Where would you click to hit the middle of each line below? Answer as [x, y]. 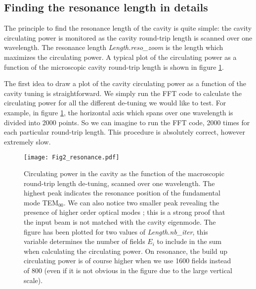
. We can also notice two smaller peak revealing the [141, 202]
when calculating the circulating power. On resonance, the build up [126, 251]
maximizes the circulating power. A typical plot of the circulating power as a [120, 57]
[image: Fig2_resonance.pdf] [72, 158]
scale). [33, 280]
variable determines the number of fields [85, 241]
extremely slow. [27, 141]
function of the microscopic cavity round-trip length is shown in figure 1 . [114, 67]
